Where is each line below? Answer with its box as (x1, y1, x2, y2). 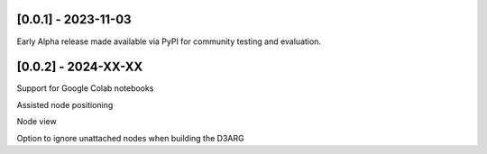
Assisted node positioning (16, 99, 114, 110)
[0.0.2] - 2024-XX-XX (16, 59, 143, 75)
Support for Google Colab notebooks (16, 83, 154, 94)
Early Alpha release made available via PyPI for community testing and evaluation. (16, 36, 322, 47)
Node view (16, 116, 58, 127)
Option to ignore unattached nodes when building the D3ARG (16, 132, 244, 143)
